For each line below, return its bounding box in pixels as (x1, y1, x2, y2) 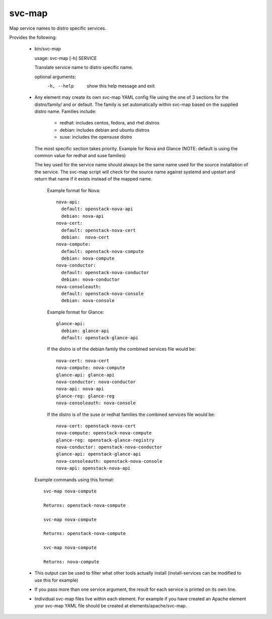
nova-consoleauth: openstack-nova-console (56, 458, 163, 464)
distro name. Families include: (34, 108, 97, 114)
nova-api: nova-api (56, 386, 104, 392)
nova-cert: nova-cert (56, 358, 109, 363)
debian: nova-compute (61, 256, 115, 262)
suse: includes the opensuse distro (59, 134, 132, 140)
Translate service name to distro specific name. (34, 65, 133, 71)
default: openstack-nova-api (61, 206, 133, 212)
